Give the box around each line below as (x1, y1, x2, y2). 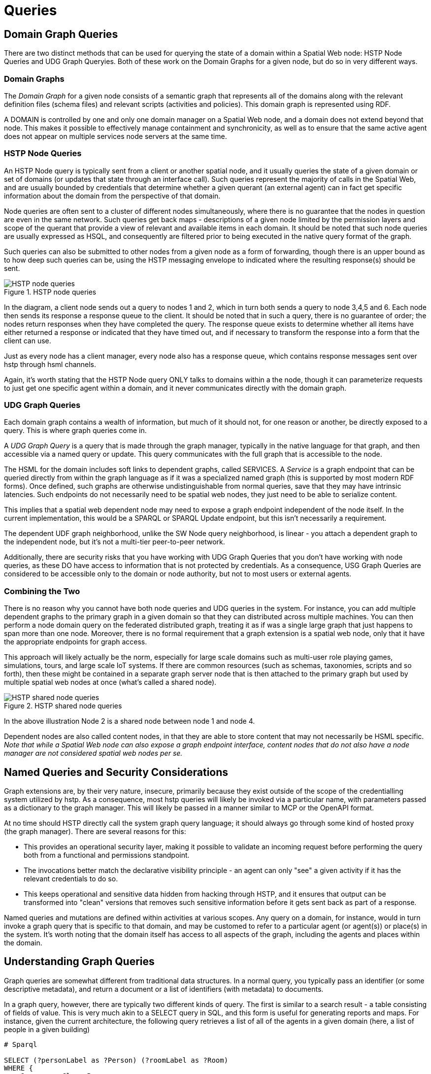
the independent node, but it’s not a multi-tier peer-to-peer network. (4, 537, 225, 546)
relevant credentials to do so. (24, 874, 118, 883)
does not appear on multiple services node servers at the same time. (4, 132, 227, 140)
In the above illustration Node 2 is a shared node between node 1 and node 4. (4, 717, 255, 726)
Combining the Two (4, 586, 80, 596)
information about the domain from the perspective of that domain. (4, 191, 221, 200)
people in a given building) (4, 1025, 90, 1034)
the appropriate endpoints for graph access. (4, 638, 147, 646)
